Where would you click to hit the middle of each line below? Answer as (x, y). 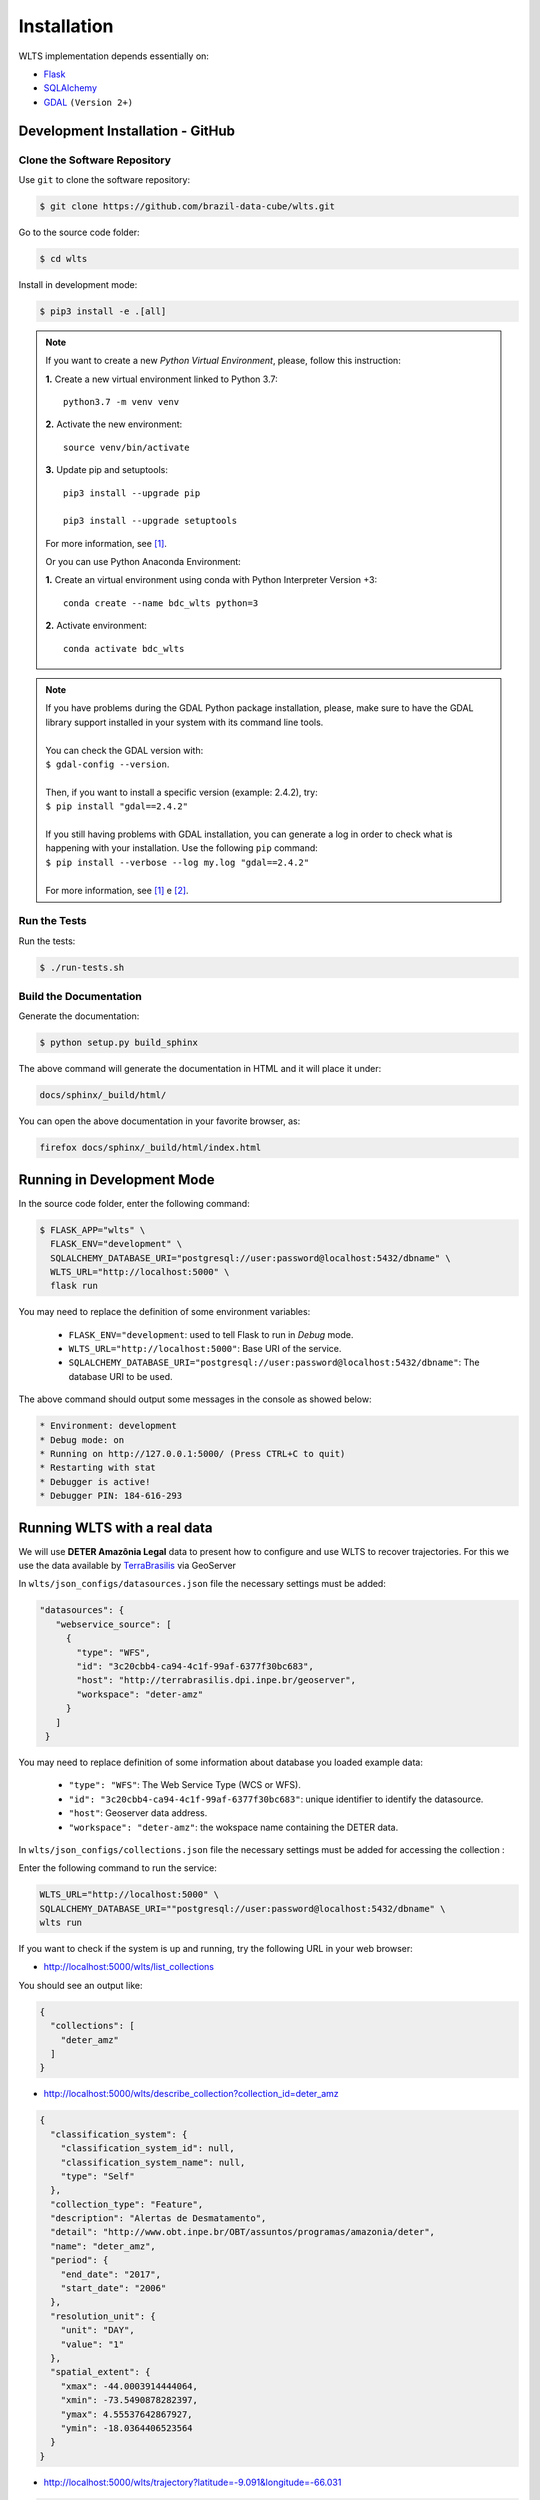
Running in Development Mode (116, 1179)
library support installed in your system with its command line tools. (184, 722)
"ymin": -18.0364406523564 (127, 2428)
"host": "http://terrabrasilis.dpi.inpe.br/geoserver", (216, 1680)
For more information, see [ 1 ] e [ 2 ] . (117, 890)
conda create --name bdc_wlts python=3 (161, 603)
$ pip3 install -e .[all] (103, 311)
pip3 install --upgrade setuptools (150, 521)
